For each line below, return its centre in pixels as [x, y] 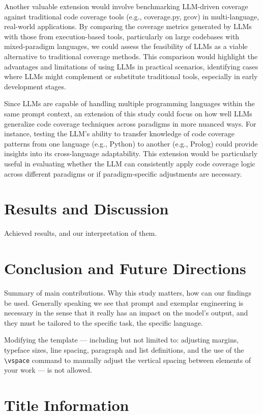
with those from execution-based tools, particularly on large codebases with [122, 36]
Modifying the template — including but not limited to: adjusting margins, [122, 340]
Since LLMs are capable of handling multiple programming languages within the [129, 103]
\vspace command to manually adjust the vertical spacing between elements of [128, 360]
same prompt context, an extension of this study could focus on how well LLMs [128, 113]
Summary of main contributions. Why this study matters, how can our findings [128, 292]
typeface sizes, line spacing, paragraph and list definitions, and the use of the [124, 349]
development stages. [35, 86]
